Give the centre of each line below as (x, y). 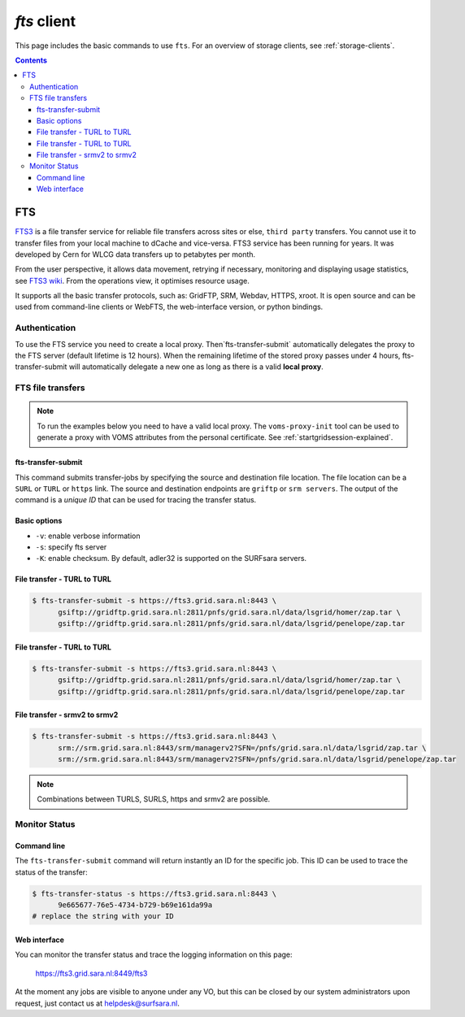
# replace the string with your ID (103, 916)
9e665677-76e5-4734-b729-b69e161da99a (135, 905)
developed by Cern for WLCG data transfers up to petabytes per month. (135, 254)
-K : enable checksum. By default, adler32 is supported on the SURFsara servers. (171, 558)
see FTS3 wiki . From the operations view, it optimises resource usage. (132, 280)
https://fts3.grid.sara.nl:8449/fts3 (91, 973)
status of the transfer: (52, 872)
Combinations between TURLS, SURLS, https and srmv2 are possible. (154, 799)
